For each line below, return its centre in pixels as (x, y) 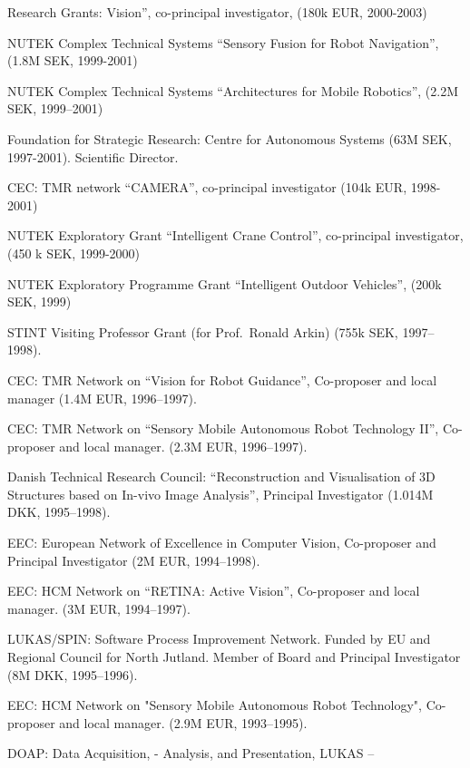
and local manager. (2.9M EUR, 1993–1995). (183, 722)
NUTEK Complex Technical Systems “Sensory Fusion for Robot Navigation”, (223, 42)
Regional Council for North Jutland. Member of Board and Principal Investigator (234, 657)
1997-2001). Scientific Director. (93, 156)
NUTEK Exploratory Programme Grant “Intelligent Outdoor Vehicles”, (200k (225, 283)
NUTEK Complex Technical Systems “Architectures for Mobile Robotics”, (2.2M (233, 90)
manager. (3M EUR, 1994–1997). (99, 608)
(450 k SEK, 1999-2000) (74, 253)
